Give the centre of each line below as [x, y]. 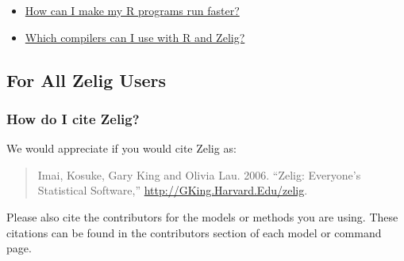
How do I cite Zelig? [73, 118]
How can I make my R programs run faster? [132, 10]
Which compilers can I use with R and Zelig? [135, 37]
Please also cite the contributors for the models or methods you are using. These [202, 216]
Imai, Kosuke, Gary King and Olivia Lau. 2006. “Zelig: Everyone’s [199, 174]
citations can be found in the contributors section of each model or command [194, 232]
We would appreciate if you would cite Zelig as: [121, 148]
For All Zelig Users [86, 79]
